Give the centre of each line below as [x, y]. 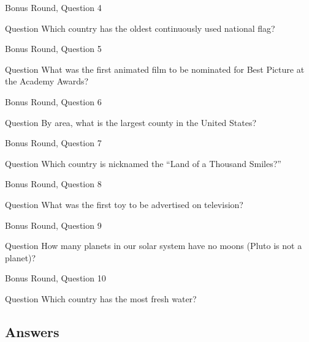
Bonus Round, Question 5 [53, 49]
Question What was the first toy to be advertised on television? [124, 204]
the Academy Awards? [47, 81]
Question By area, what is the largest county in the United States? [131, 122]
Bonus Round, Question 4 [53, 7]
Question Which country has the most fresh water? [101, 298]
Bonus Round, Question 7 [53, 143]
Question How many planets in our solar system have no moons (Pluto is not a [154, 246]
